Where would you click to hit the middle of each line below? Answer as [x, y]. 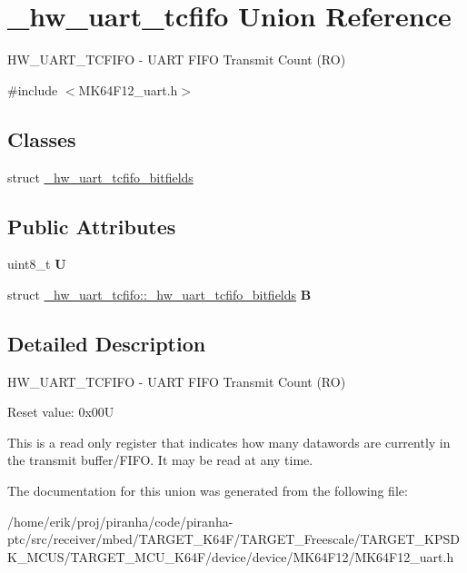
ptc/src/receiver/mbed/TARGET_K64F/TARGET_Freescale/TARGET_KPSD [233, 539]
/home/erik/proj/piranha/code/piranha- [120, 521]
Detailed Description [107, 343]
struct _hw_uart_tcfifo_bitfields [100, 177]
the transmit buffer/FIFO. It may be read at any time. [160, 460]
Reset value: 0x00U [61, 412]
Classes [42, 138]
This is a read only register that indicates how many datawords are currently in [229, 442]
